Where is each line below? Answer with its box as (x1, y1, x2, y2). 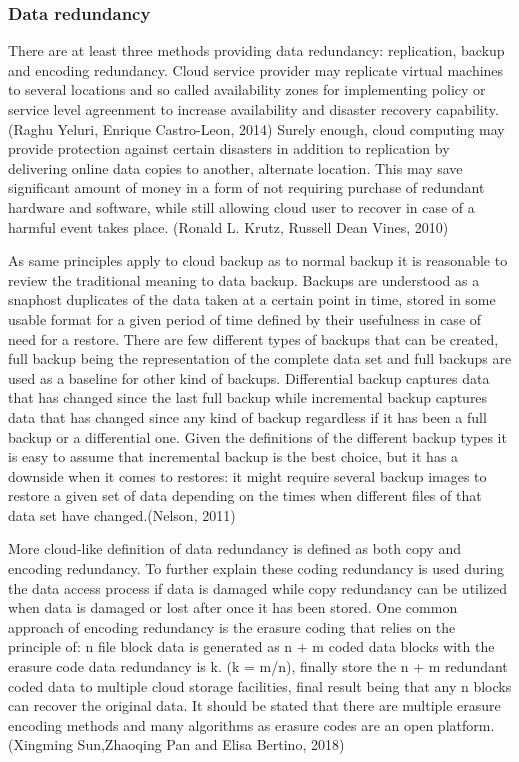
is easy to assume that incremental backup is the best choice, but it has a (8, 446, 459, 467)
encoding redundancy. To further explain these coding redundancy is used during (8, 558, 504, 579)
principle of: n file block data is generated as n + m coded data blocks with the (8, 636, 495, 657)
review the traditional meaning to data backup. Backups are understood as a (8, 269, 480, 290)
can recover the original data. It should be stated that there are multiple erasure (8, 695, 501, 716)
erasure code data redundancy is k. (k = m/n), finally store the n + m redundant (8, 656, 508, 677)
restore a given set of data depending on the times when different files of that (8, 485, 482, 506)
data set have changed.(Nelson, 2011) (8, 504, 236, 525)
